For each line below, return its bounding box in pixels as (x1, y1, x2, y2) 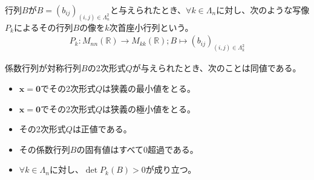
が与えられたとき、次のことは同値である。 (132, 62, 301, 74)
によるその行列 (13, 21, 73, 33)
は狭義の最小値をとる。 (102, 82, 196, 94)
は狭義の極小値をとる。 (102, 102, 196, 115)
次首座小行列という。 (109, 21, 194, 33)
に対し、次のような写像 (216, 4, 310, 16)
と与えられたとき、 (110, 4, 186, 16)
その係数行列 (19, 143, 70, 155)
